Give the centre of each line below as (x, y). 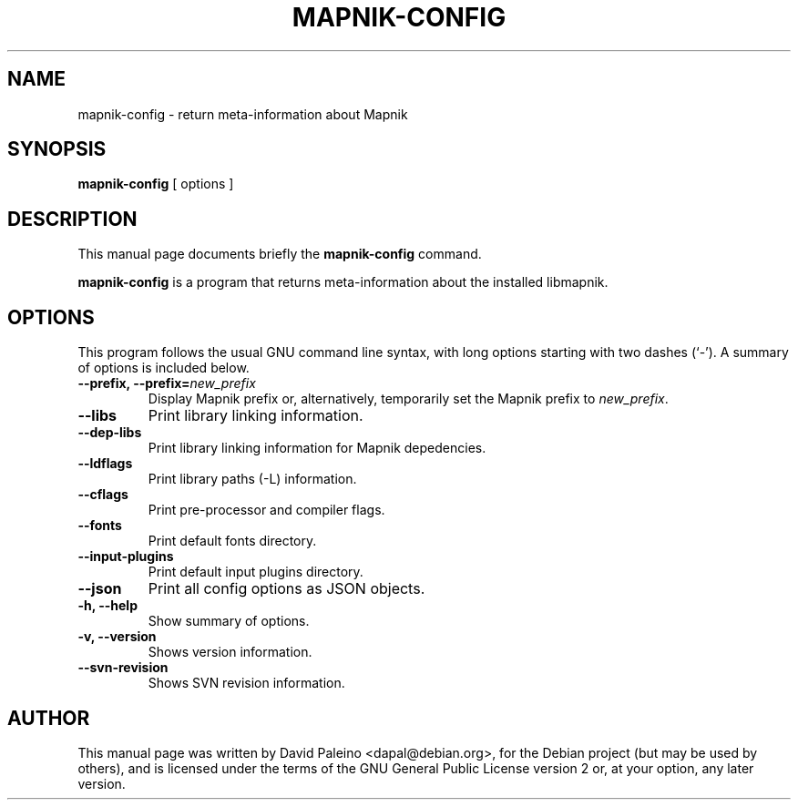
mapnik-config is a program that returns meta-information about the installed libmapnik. (343, 282)
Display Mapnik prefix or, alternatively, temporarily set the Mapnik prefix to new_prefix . (408, 399)
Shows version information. (230, 652)
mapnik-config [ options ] (156, 184)
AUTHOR (49, 718)
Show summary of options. (229, 621)
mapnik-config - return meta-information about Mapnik (243, 114)
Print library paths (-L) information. (252, 479)
